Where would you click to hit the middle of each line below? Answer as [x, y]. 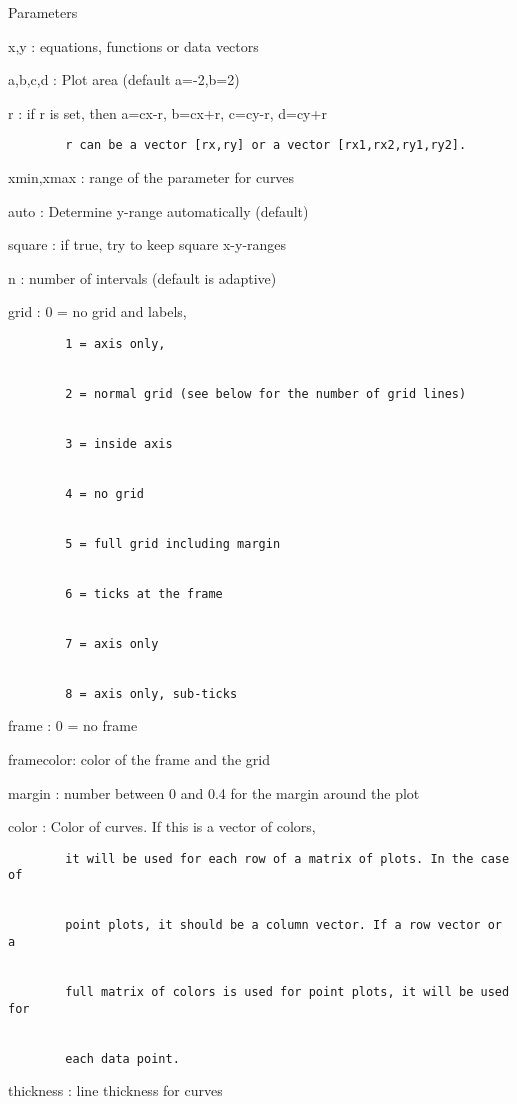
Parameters [43, 12]
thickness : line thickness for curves [115, 1090]
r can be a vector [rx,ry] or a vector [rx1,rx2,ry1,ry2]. [266, 145]
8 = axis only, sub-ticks [151, 693]
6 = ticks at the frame [144, 593]
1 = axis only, [115, 344]
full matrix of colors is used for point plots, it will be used [287, 992]
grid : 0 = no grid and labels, [97, 311]
